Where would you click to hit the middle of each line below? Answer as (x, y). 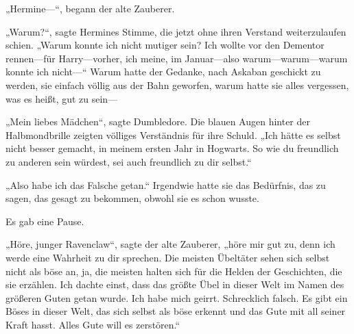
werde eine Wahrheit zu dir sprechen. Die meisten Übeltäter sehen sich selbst (168, 257)
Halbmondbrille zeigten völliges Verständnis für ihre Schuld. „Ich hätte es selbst (173, 134)
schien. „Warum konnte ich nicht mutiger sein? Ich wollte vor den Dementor (165, 45)
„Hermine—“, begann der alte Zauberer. (90, 8)
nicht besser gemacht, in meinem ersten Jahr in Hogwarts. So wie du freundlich (172, 148)
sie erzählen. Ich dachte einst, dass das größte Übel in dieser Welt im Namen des (175, 284)
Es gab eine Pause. (45, 221)
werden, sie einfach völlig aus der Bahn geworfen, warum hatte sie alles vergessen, (177, 85)
